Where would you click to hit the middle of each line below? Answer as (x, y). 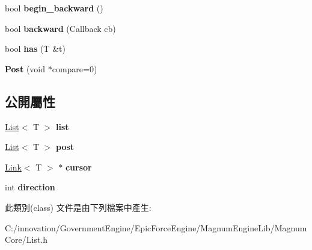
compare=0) (75, 68)
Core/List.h (26, 239)
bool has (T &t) (35, 48)
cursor (78, 167)
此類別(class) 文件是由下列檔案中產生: (78, 207)
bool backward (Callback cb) (60, 28)
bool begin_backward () (54, 8)
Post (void (25, 68)
